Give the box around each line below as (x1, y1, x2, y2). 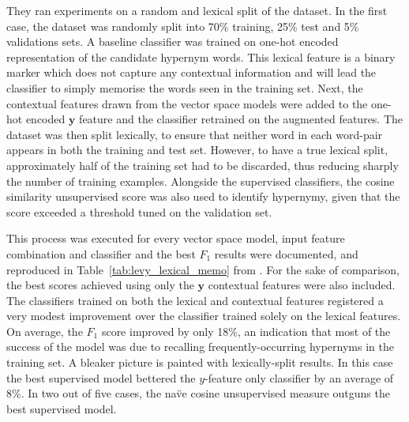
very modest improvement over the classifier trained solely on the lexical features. (6, 307, 401, 324)
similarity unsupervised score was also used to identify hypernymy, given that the (6, 188, 400, 205)
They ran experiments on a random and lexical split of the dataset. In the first (6, 2, 388, 18)
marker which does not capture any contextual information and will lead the (6, 64, 377, 81)
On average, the (6, 322, 83, 339)
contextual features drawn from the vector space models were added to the (6, 95, 368, 111)
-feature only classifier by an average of (204, 369, 394, 386)
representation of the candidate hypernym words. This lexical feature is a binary (6, 48, 396, 65)
